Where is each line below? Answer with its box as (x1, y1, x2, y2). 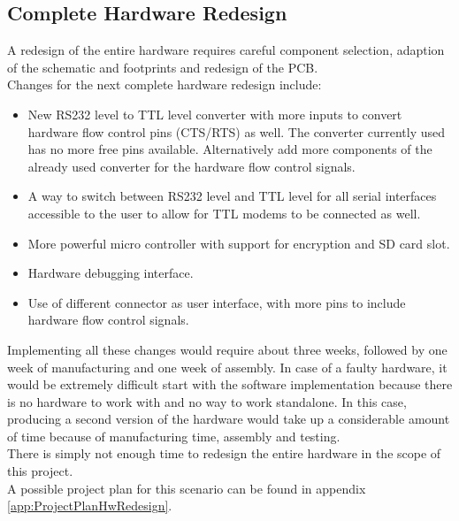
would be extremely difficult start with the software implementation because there (7, 375, 453, 394)
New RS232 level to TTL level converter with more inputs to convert (27, 104, 402, 123)
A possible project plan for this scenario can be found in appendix (7, 479, 366, 497)
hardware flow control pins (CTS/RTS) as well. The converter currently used (27, 122, 446, 141)
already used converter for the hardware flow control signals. (27, 157, 356, 175)
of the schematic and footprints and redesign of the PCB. (7, 57, 318, 76)
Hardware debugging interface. (27, 264, 194, 282)
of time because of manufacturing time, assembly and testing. (7, 426, 340, 445)
